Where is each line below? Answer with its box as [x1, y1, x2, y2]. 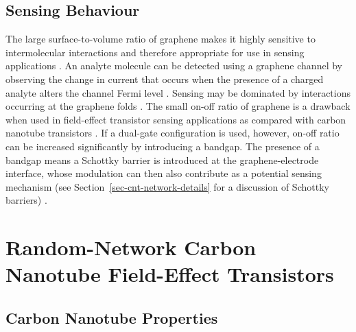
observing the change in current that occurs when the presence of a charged [5, 71, 324, 86]
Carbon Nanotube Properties [5, 307, 218, 328]
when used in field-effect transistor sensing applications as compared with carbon [5, 112, 346, 126]
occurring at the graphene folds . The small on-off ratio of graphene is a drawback [5, 99, 351, 113]
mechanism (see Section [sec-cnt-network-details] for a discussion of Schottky [5, 179, 329, 193]
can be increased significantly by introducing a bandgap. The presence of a [5, 139, 320, 153]
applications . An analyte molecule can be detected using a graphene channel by [5, 58, 342, 73]
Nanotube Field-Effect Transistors [5, 260, 334, 288]
